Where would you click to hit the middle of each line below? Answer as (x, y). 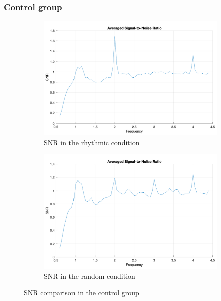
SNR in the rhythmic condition (92, 142)
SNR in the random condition (90, 276)
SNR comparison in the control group (82, 293)
